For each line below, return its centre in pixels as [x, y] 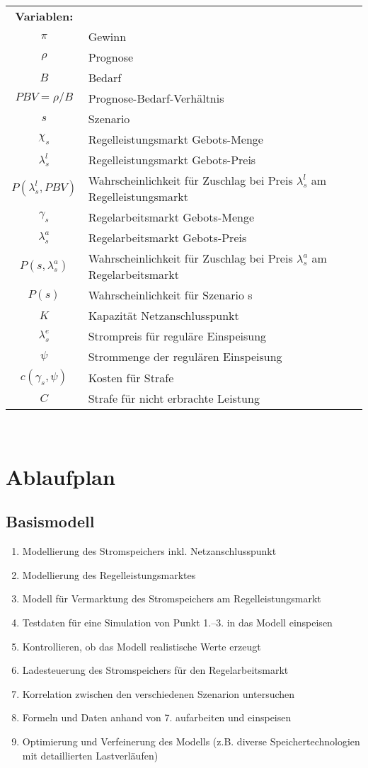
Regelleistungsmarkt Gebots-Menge [176, 139]
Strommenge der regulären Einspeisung [185, 356]
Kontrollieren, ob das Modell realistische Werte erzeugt [142, 646]
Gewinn [107, 36]
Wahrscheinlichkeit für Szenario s [170, 295]
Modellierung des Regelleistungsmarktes [109, 574]
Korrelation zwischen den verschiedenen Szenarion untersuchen [159, 693]
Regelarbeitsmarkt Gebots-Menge [171, 217]
